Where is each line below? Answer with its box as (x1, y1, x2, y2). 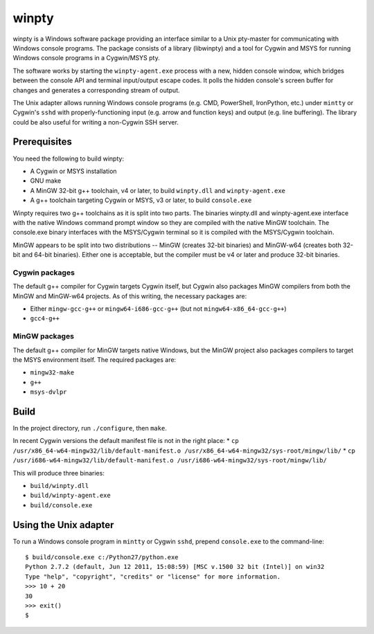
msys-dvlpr (30, 388, 67, 396)
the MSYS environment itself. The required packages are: (12, 355, 177, 363)
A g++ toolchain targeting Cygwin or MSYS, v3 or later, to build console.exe (30, 196, 252, 204)
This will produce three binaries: (12, 469, 105, 477)
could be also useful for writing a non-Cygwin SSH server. (12, 118, 179, 126)
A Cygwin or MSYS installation (30, 167, 117, 175)
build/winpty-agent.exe (30, 491, 111, 500)
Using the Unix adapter (12, 519, 114, 531)
